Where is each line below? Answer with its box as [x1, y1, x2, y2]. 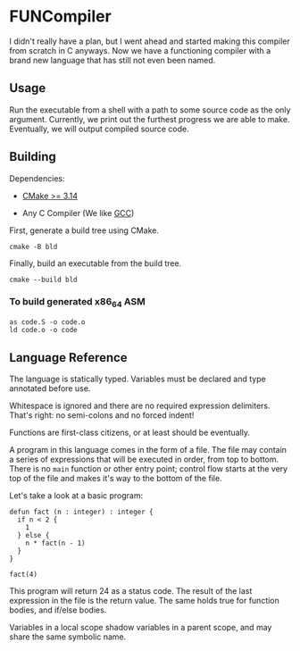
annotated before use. [9, 382, 91, 394]
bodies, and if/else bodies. [9, 605, 107, 615]
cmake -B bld [9, 242, 58, 251]
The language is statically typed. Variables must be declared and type [9, 373, 266, 384]
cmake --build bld [9, 275, 78, 284]
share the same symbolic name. [9, 631, 127, 642]
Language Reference [9, 350, 128, 365]
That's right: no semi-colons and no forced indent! [9, 409, 195, 421]
